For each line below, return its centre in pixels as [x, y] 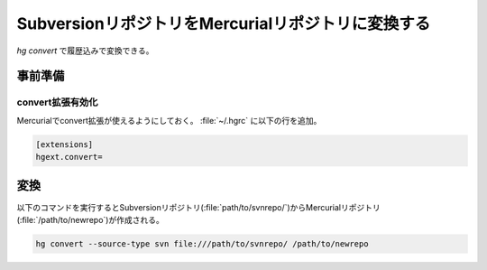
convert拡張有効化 [57, 102]
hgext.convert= [69, 157]
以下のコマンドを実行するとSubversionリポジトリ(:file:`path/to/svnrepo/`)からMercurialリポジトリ [198, 207]
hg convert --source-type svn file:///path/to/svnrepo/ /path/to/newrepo [202, 243]
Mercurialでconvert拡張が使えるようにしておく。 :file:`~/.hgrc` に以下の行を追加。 [169, 120]
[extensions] [64, 144]
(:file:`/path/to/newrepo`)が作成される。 [90, 219]
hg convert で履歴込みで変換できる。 [85, 51]
